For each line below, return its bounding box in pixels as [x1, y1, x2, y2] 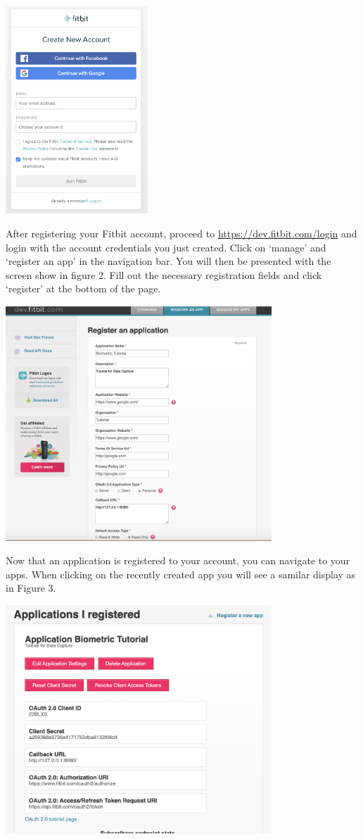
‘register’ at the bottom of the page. [6, 281, 161, 296]
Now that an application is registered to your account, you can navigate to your [6, 553, 350, 568]
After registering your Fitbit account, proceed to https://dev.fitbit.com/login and [6, 225, 357, 240]
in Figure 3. [6, 580, 56, 595]
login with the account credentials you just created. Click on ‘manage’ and [6, 240, 326, 254]
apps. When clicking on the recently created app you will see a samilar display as [6, 566, 356, 581]
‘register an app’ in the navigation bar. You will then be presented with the [6, 254, 331, 268]
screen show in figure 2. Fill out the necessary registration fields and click [6, 267, 322, 282]
